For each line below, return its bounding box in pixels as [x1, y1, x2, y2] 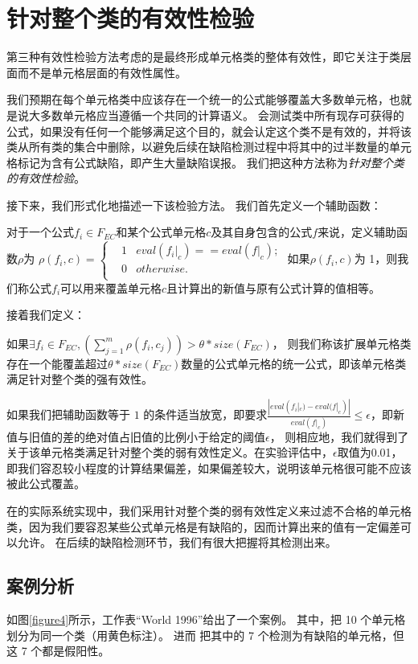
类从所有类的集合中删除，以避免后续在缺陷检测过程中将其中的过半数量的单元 [6, 138, 412, 155]
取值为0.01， [337, 444, 403, 461]
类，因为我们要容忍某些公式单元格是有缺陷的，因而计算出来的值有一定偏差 [6, 518, 400, 535]
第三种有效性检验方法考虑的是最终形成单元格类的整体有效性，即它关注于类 [6, 48, 400, 65]
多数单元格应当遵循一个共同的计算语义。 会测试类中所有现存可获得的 [39, 106, 404, 123]
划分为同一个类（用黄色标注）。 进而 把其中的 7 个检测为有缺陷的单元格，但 [6, 626, 404, 643]
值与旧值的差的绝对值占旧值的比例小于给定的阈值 [6, 428, 265, 445]
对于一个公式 [6, 223, 74, 240]
